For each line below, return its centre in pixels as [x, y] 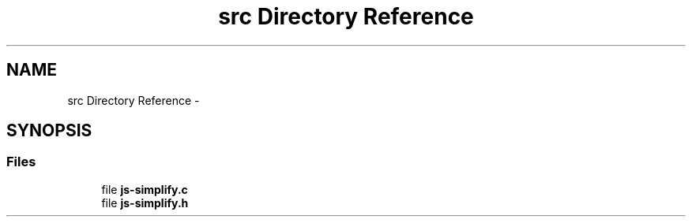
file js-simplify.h [145, 203]
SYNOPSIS [49, 131]
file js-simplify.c [145, 189]
